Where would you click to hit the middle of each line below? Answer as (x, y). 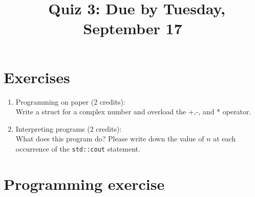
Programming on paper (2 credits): (70, 101)
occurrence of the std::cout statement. (78, 148)
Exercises (37, 77)
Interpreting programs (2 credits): (69, 128)
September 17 (133, 28)
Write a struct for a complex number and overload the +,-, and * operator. (133, 112)
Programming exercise (84, 183)
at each (225, 139)
